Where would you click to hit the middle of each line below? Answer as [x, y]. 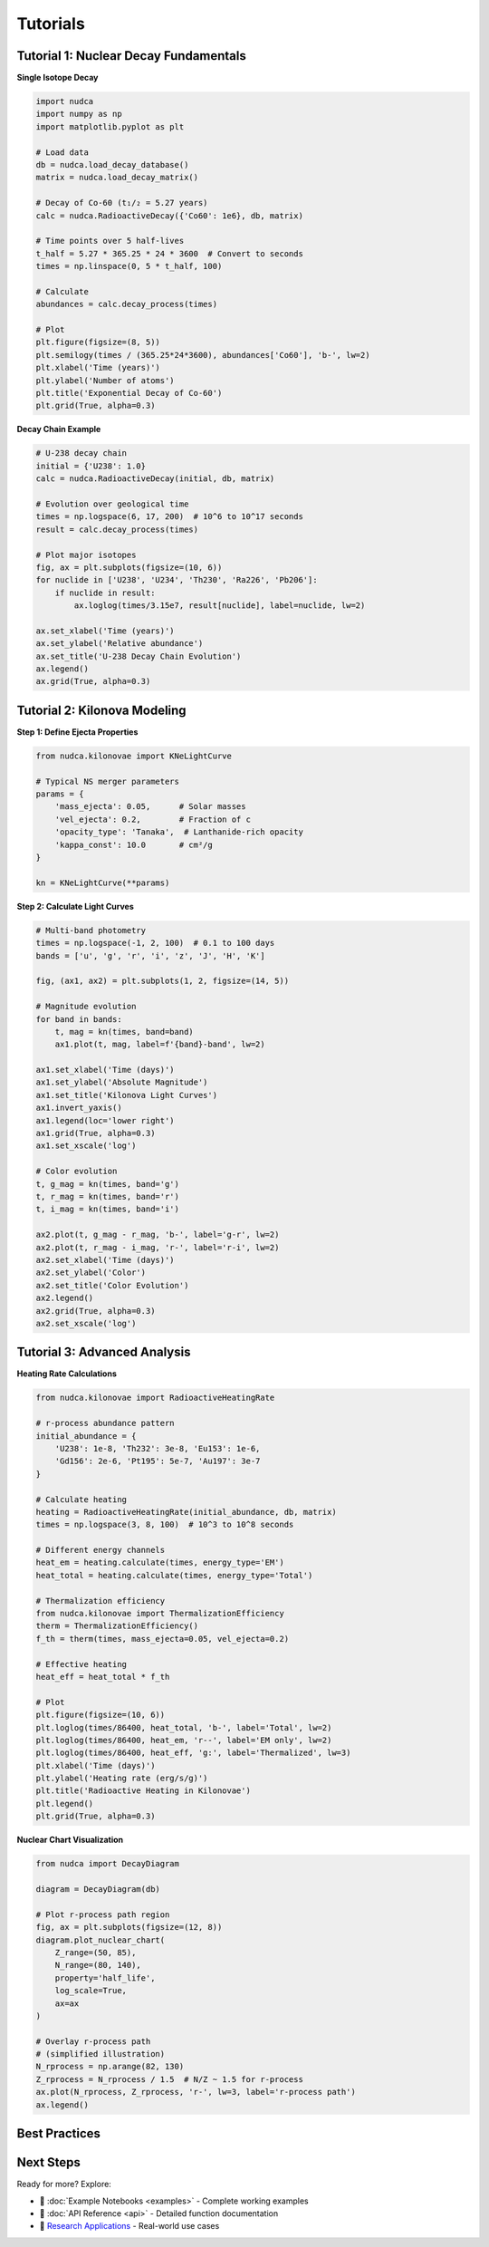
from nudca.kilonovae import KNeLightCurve [134, 756]
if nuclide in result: [105, 593]
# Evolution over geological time [112, 504]
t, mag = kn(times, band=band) [124, 1032]
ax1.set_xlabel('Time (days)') [105, 1070]
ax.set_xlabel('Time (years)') [105, 631]
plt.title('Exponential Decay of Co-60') [129, 393]
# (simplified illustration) [101, 2054]
